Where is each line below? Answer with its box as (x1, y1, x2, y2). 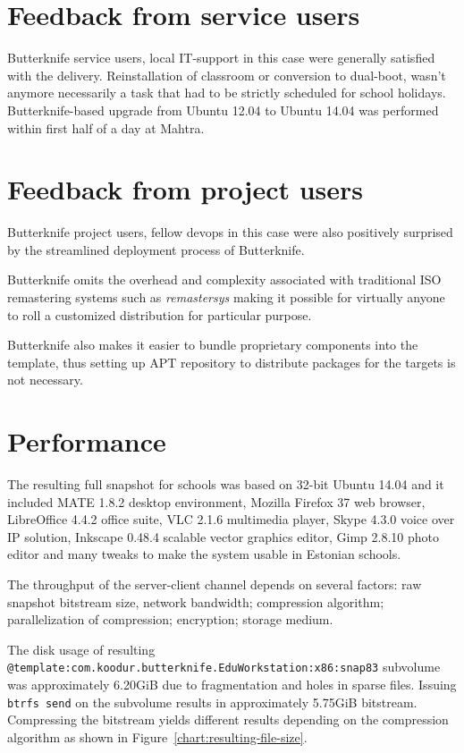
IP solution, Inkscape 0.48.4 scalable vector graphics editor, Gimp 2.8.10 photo (7, 527, 439, 546)
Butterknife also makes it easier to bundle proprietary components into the (7, 335, 418, 354)
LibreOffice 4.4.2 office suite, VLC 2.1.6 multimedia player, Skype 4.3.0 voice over (7, 510, 455, 529)
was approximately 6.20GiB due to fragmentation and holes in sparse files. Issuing (7, 675, 457, 694)
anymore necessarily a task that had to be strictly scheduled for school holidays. (7, 83, 446, 102)
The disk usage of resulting (7, 639, 156, 658)
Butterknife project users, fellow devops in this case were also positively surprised (7, 223, 453, 241)
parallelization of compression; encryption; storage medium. (7, 610, 333, 629)
